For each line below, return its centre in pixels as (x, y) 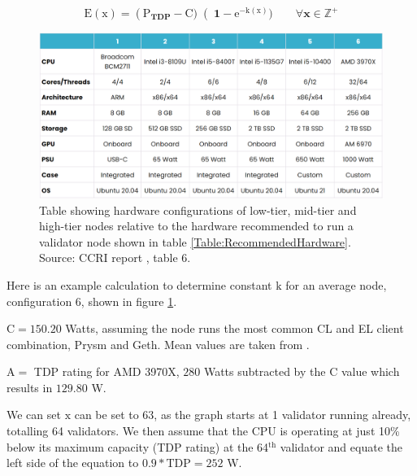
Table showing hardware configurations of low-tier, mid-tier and (198, 210)
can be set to (106, 415)
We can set (34, 415)
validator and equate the (341, 446)
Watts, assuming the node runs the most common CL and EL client (235, 328)
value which (370, 371)
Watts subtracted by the (265, 371)
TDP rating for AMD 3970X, (106, 371)
